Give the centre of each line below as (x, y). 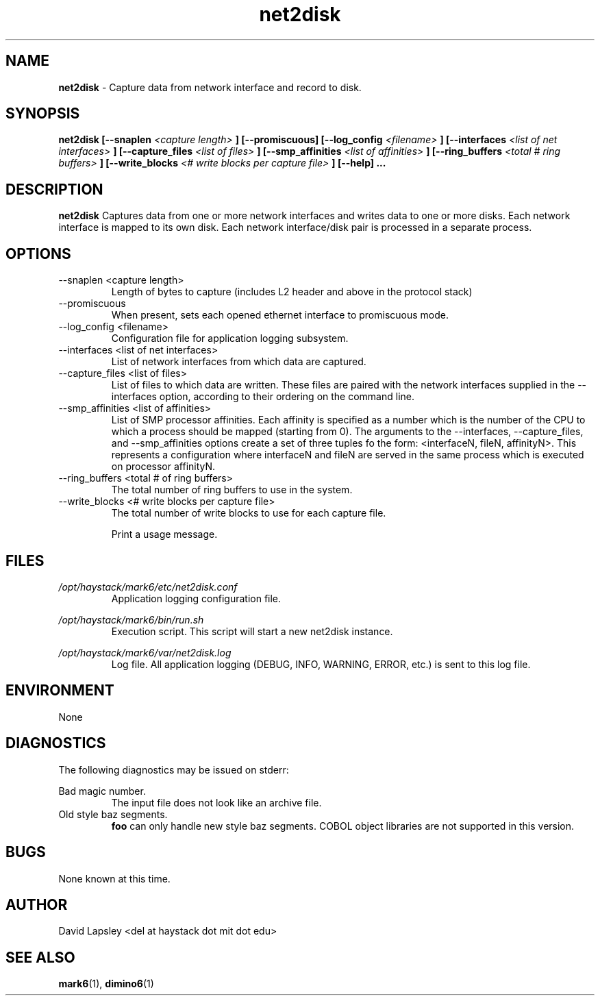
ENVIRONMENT (60, 691)
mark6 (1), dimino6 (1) (106, 984)
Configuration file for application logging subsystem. (230, 338)
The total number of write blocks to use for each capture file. (249, 513)
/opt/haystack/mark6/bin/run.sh (131, 619)
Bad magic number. (102, 791)
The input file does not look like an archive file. (216, 802)
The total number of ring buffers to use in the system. (232, 490)
